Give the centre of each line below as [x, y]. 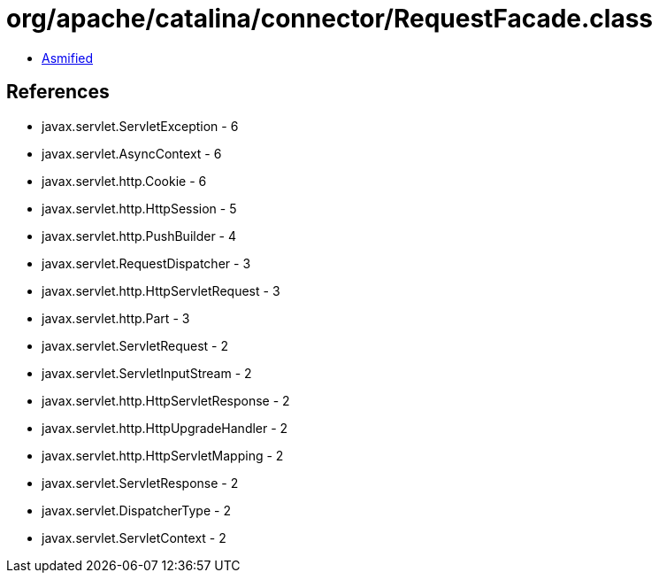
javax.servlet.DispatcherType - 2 [136, 510]
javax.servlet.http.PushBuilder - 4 [139, 236]
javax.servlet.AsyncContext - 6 [132, 153]
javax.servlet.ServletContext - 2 [134, 537]
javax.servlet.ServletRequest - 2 [135, 345]
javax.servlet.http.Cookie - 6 [124, 181]
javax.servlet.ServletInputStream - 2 [147, 373]
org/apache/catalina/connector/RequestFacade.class [330, 19]
